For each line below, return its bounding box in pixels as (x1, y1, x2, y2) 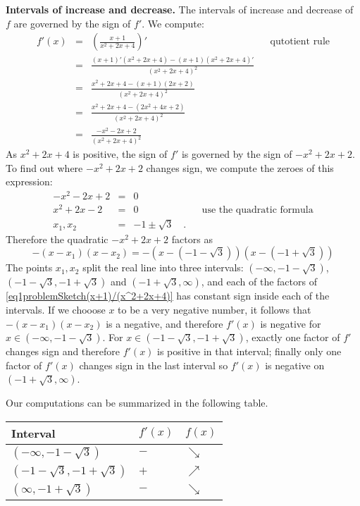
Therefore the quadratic (6, 231, 108, 246)
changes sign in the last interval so (79, 357, 228, 372)
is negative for (260, 316, 321, 331)
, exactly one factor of (245, 330, 340, 345)
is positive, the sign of (73, 147, 168, 161)
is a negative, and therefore (106, 316, 223, 331)
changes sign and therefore (6, 344, 120, 359)
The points (6, 260, 53, 275)
